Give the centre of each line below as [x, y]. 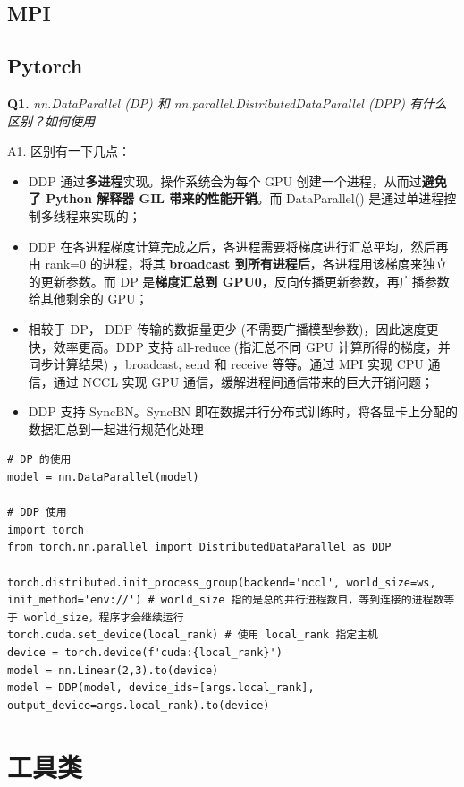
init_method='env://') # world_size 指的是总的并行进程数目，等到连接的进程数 [226, 600]
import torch [46, 530]
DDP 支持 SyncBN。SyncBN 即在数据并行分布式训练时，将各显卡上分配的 [243, 411]
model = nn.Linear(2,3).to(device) [113, 670]
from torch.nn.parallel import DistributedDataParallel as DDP [199, 547]
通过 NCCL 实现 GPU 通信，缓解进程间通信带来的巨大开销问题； [243, 381]
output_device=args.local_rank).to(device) [139, 705]
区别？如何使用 [51, 120]
